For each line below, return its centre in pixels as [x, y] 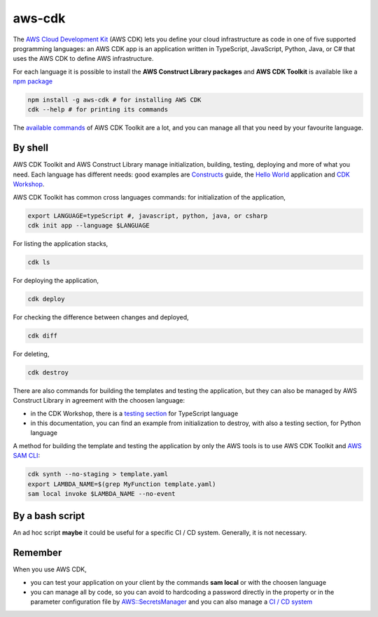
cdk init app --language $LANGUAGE [89, 225]
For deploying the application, [56, 280]
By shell [31, 148]
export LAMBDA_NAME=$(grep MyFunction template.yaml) [122, 484]
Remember [37, 553]
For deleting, [31, 354]
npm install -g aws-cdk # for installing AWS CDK [114, 100]
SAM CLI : [27, 456]
